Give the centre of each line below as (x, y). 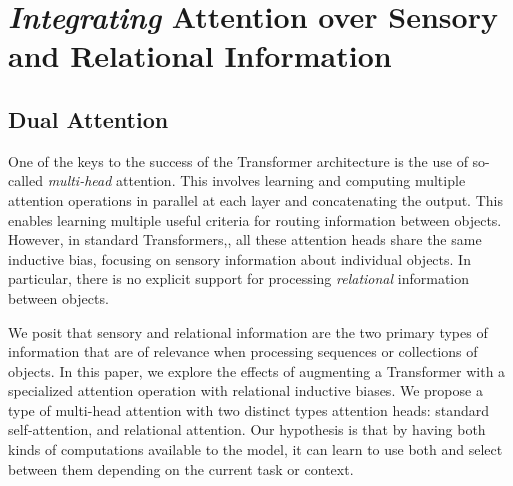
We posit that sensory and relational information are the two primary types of (248, 331)
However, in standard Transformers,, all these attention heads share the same (245, 239)
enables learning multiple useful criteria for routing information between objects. (255, 219)
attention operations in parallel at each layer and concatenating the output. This (255, 199)
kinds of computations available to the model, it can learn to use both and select (255, 449)
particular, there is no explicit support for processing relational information (239, 278)
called (25, 180)
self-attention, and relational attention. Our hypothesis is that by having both (247, 429)
